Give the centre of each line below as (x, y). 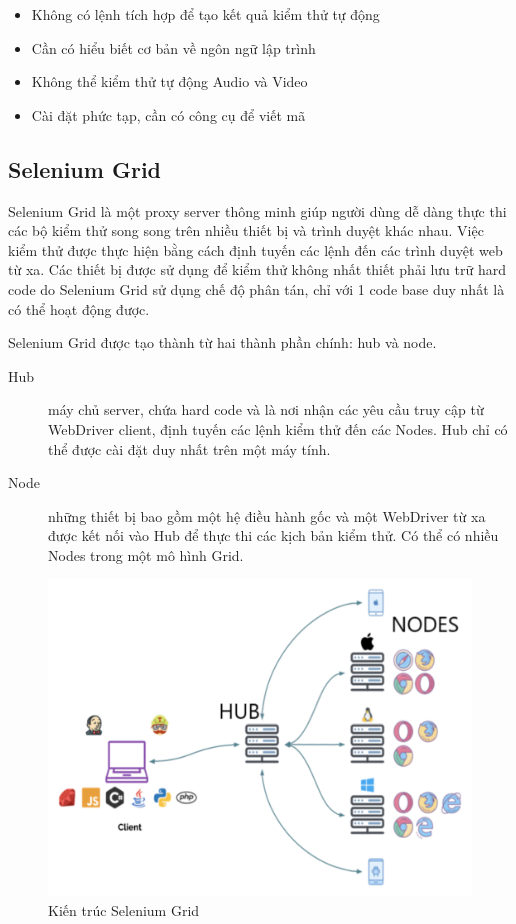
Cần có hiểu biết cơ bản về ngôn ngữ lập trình (173, 47)
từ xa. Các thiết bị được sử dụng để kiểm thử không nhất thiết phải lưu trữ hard (257, 269)
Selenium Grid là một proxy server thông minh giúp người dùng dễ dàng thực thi (257, 210)
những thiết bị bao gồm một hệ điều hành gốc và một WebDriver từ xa (267, 515)
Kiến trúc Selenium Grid (124, 909)
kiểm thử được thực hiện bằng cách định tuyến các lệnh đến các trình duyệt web (255, 249)
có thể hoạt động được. (79, 308)
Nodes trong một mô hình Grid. (146, 554)
